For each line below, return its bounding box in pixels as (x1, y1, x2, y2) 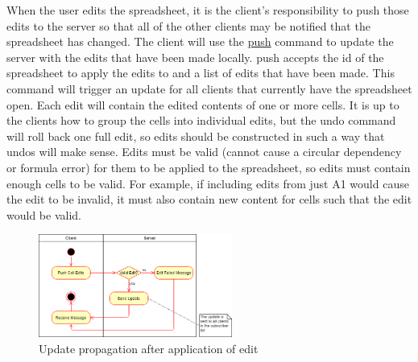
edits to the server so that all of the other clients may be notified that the (6, 17, 370, 34)
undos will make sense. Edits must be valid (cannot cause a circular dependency (6, 143, 402, 160)
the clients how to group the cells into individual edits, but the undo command (6, 112, 396, 129)
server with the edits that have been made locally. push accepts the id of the (6, 48, 384, 65)
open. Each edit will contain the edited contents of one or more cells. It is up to (6, 96, 399, 113)
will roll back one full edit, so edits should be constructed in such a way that (6, 127, 385, 144)
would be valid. (6, 206, 81, 223)
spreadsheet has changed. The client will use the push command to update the (6, 33, 394, 50)
